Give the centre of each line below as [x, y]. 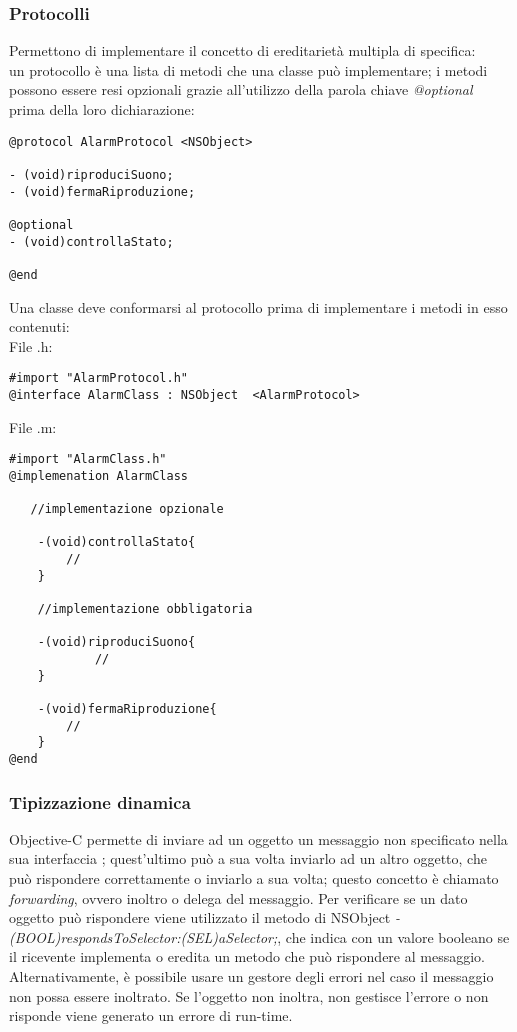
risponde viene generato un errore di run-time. [151, 1015]
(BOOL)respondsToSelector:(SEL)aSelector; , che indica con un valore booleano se [259, 936]
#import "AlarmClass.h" [88, 459]
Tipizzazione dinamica [100, 801]
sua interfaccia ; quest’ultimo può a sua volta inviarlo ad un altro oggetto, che [248, 858]
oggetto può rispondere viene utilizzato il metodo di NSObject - [204, 917]
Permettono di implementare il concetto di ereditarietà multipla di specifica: [242, 50]
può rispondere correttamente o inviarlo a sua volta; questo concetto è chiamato [254, 878]
